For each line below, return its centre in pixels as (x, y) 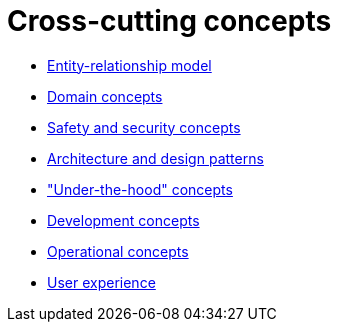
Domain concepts (105, 96)
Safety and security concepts (144, 127)
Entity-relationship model (129, 65)
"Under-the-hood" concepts (140, 189)
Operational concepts (118, 251)
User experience (101, 282)
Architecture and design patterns (155, 158)
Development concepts (123, 220)
